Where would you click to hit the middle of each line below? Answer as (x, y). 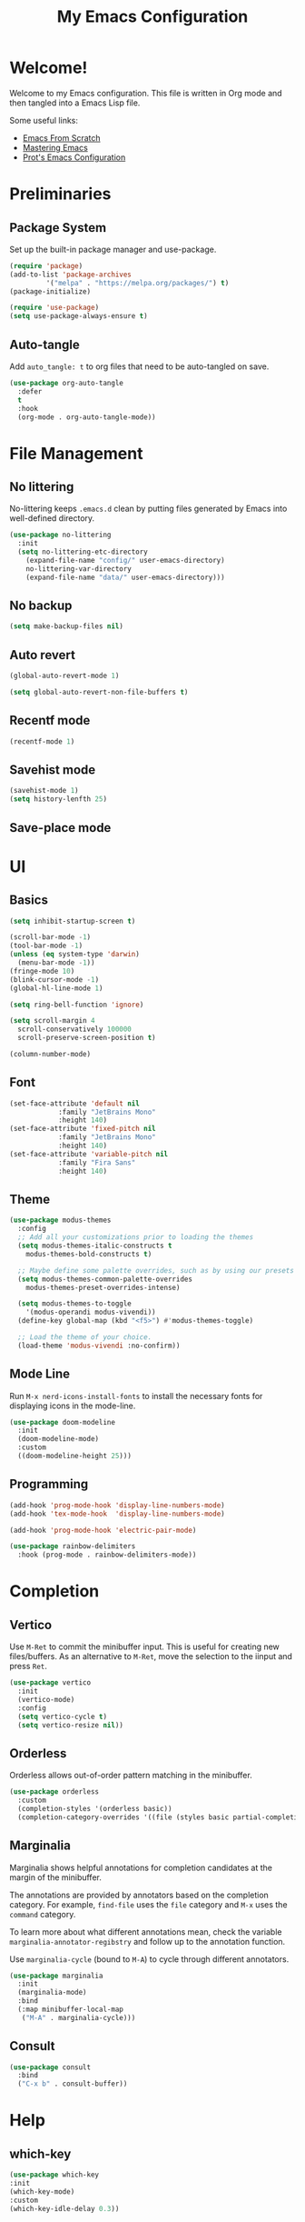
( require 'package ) (46, 265)
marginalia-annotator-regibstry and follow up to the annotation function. (148, 1941)
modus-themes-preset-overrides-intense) (103, 1287)
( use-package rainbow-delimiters (73, 1546)
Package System (58, 228)
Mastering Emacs (55, 147)
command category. (43, 1914)
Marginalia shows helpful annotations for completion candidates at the (141, 1867)
